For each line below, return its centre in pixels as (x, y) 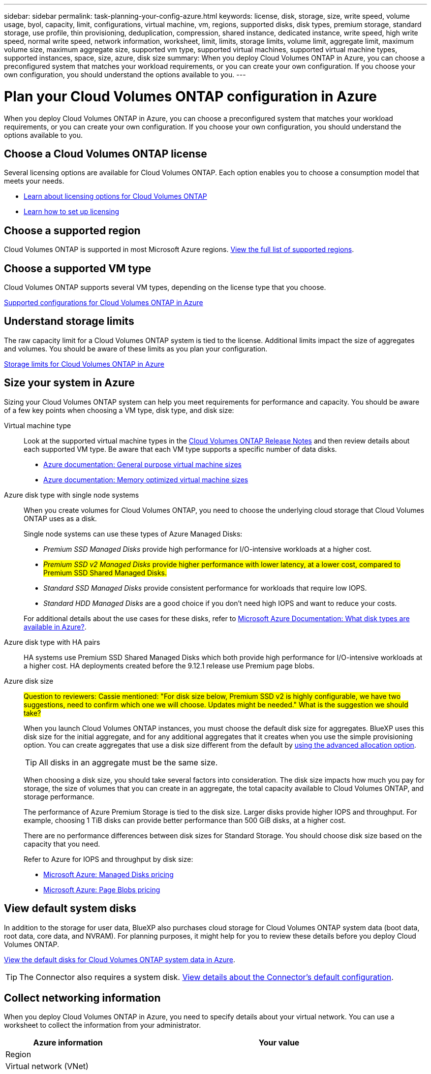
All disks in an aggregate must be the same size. (128, 762)
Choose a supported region (72, 230)
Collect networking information (82, 998)
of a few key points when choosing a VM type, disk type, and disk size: (119, 410)
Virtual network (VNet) (47, 1066)
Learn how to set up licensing (72, 212)
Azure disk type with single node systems (72, 495)
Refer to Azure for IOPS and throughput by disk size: (108, 859)
